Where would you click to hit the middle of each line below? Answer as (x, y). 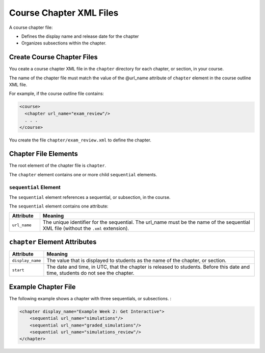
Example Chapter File (42, 287)
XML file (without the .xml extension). (86, 228)
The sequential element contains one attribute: (59, 206)
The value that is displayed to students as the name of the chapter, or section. (137, 260)
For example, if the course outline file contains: (56, 94)
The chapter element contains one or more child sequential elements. (83, 174)
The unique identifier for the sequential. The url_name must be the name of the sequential (146, 222)
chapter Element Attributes (53, 242)
